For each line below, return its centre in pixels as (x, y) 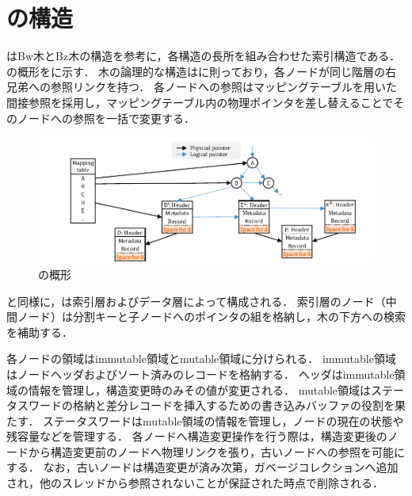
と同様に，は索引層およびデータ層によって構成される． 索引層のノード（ (196, 301)
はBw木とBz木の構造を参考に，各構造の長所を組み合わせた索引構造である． (204, 56)
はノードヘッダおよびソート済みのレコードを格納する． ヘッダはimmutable (200, 374)
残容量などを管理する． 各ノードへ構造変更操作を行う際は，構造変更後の (197, 436)
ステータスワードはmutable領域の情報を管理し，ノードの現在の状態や (223, 420)
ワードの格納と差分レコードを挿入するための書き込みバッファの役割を (211, 405)
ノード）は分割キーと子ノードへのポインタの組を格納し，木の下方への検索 (211, 317)
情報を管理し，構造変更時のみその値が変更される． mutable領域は (200, 389)
